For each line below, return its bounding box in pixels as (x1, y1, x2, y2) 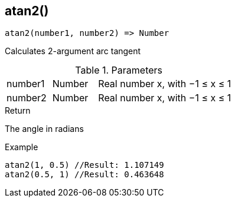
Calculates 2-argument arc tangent (5, 46, 141, 57)
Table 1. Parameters (75, 64, 162, 77)
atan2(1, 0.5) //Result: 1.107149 (5, 160, 164, 170)
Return (5, 105, 31, 116)
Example (5, 142, 38, 153)
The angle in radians (5, 124, 84, 134)
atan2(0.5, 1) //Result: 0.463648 (5, 170, 164, 180)
